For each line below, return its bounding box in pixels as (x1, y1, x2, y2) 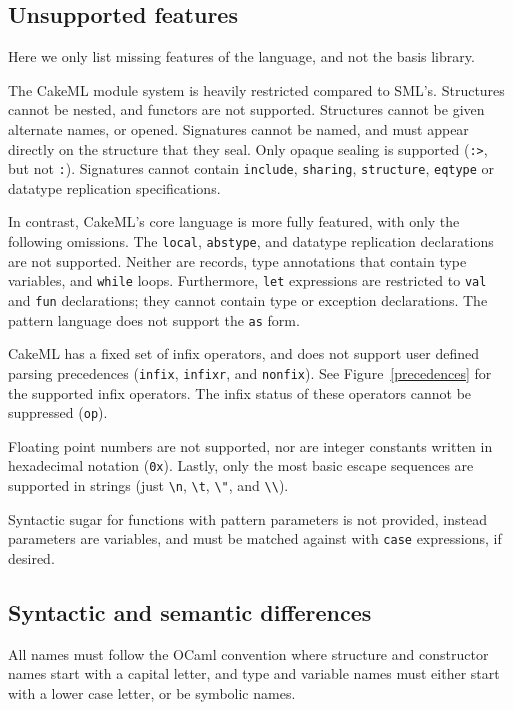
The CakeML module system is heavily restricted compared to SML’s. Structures (8, 79, 505, 100)
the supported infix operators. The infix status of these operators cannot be (8, 382, 472, 403)
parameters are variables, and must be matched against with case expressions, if (8, 528, 502, 549)
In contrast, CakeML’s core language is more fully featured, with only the (8, 211, 460, 232)
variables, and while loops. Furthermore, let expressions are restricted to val (8, 270, 487, 291)
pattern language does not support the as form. (8, 309, 300, 330)
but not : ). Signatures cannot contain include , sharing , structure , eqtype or (8, 158, 495, 179)
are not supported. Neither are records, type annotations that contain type (8, 250, 467, 271)
